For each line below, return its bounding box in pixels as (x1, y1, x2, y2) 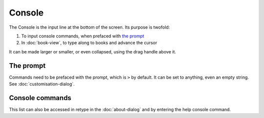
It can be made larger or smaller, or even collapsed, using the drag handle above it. (9, 49, 176, 54)
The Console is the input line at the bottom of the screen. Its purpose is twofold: (9, 24, 170, 30)
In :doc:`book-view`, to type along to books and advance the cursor (21, 40, 157, 46)
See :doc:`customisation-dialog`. (9, 81, 75, 87)
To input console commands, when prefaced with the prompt (21, 33, 144, 39)
